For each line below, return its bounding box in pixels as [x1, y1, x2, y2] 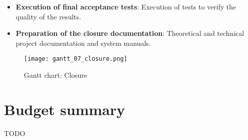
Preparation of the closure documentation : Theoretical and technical [15, 28, 245, 38]
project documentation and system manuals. [15, 37, 151, 48]
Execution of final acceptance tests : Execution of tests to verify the [15, 1, 237, 11]
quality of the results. [15, 11, 81, 21]
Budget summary [4, 99, 125, 119]
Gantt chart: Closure [24, 70, 88, 80]
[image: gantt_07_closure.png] [24, 55, 127, 63]
